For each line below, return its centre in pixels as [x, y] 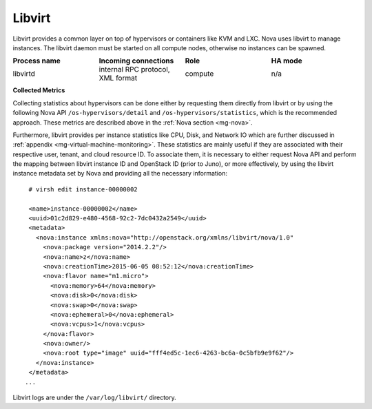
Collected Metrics [39, 90]
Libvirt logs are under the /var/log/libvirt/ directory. [95, 398]
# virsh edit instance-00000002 [83, 189]
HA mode [287, 61]
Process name [37, 61]
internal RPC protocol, [134, 70]
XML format [118, 78]
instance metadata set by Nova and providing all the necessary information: [120, 174]
